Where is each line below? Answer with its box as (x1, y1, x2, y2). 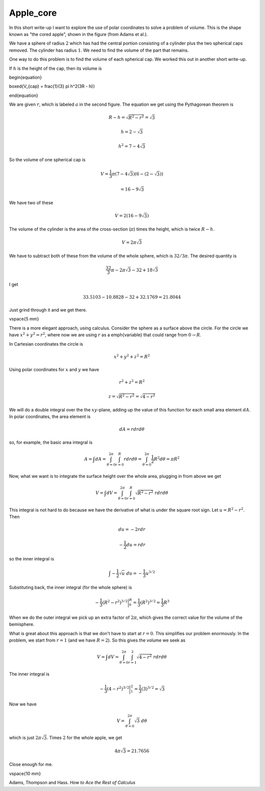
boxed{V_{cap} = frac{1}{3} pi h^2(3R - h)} (9, 84, 95, 89)
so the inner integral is (9, 556, 54, 562)
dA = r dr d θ (119, 427, 145, 432)
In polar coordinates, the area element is (9, 413, 91, 420)
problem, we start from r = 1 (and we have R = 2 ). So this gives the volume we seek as (9, 637, 186, 644)
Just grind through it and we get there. (9, 307, 87, 313)
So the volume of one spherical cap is (9, 157, 86, 163)
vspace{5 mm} (9, 316, 39, 322)
